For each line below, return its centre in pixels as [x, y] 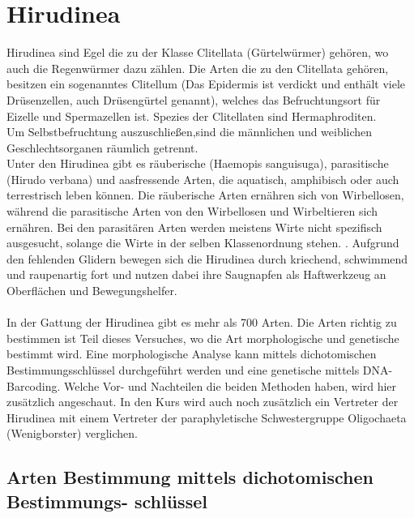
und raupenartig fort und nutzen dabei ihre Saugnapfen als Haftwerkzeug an [196, 274]
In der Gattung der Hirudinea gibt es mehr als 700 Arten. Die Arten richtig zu [202, 322]
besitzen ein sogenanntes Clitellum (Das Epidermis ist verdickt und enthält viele [206, 84]
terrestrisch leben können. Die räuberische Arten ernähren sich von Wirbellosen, [205, 195]
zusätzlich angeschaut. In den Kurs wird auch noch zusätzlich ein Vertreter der [203, 402]
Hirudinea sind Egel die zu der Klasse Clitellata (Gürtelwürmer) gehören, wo [198, 52]
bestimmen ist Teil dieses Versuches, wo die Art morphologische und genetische [203, 338]
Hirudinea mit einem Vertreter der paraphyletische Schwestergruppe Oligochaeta [207, 417]
